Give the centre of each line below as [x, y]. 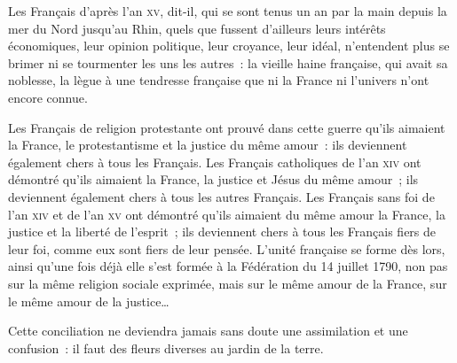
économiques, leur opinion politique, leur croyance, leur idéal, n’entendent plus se [229, 46]
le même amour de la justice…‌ [89, 301]
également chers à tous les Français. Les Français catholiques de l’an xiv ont [215, 162]
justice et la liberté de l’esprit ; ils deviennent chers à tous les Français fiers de [222, 232]
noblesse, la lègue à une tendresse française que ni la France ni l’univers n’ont [219, 80]
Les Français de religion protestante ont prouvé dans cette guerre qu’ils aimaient [227, 127]
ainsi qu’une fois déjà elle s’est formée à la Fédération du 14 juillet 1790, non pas [228, 266]
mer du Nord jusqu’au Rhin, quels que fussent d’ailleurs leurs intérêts [197, 28]
